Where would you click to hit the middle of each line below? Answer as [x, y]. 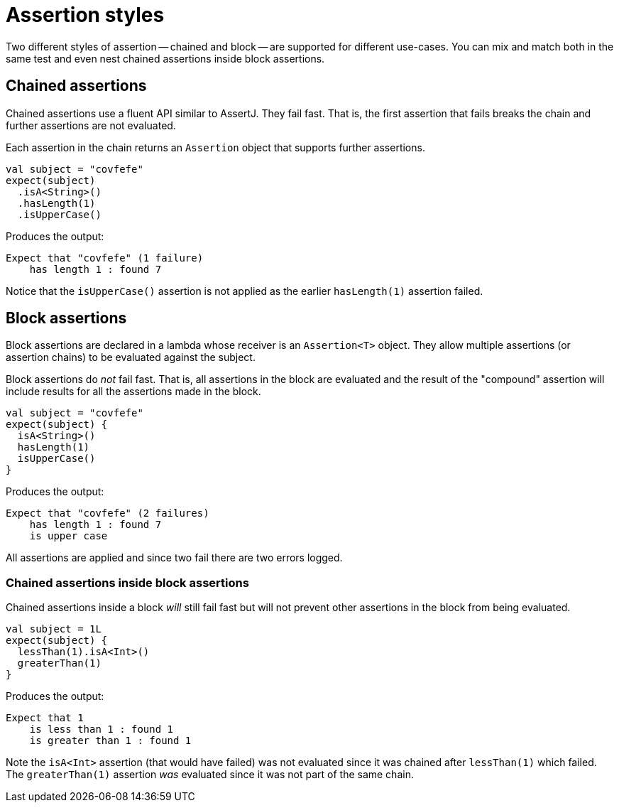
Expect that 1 [45, 718]
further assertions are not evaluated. [91, 125]
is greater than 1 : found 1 [110, 741]
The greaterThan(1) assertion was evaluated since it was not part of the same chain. [210, 775]
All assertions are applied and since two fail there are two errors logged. [174, 558]
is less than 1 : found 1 [102, 729]
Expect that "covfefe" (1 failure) [105, 258]
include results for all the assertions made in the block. [133, 392]
